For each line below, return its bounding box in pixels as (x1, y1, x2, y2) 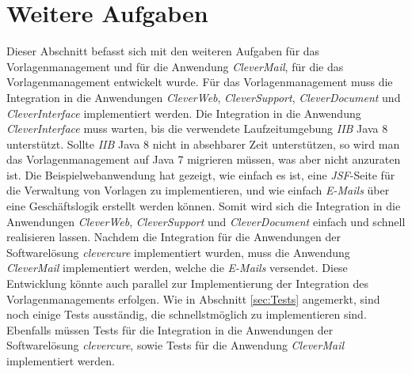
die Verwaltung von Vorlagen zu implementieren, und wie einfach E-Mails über (6, 182, 390, 198)
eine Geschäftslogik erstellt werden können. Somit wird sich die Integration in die (6, 198, 401, 214)
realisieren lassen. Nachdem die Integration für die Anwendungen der (6, 229, 341, 245)
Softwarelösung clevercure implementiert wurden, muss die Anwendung (6, 244, 350, 260)
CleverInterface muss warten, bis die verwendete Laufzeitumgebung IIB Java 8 (6, 120, 388, 137)
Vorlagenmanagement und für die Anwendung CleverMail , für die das (6, 58, 344, 74)
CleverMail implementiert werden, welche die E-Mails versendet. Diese (6, 259, 348, 276)
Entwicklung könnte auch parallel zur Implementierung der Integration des (6, 275, 369, 292)
